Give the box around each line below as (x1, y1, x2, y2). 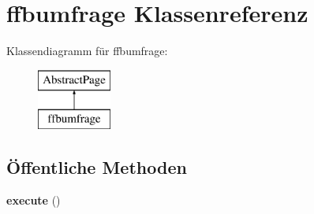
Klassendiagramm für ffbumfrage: (6, 42, 168, 59)
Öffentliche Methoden (6, 155, 187, 179)
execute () (6, 192, 61, 208)
